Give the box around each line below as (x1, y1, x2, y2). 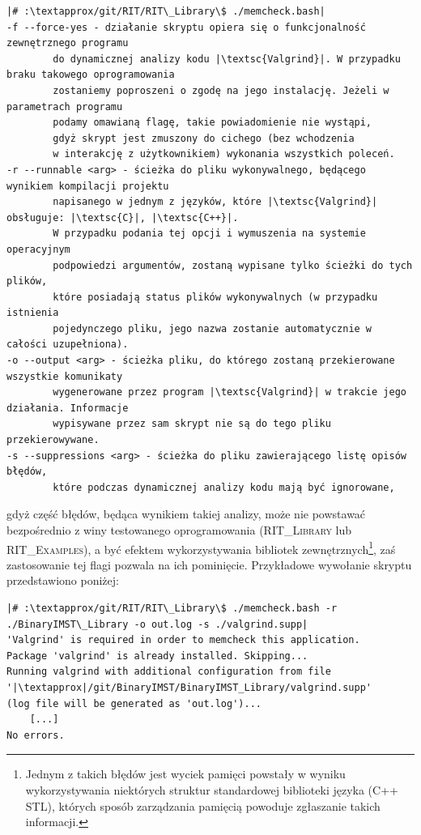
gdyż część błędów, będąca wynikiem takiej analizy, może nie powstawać (6, 505, 366, 522)
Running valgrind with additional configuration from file (6, 666, 331, 678)
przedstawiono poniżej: (6, 572, 119, 589)
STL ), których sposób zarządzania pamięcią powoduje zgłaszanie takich (25, 797, 381, 814)
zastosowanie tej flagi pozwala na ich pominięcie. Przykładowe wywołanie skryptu (6, 556, 412, 573)
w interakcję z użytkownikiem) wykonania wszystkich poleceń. (53, 148, 395, 160)
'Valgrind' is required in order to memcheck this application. (6, 634, 360, 646)
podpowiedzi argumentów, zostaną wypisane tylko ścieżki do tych (53, 259, 413, 271)
